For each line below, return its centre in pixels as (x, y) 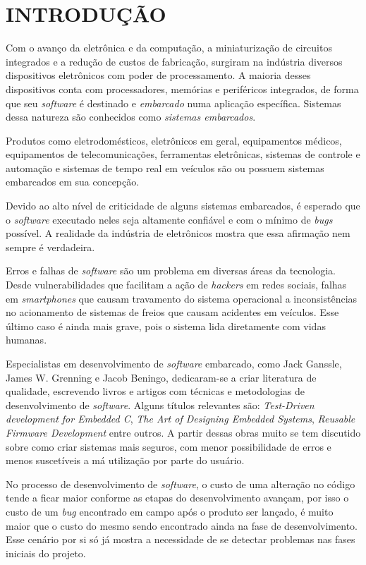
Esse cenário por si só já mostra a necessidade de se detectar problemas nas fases (181, 539)
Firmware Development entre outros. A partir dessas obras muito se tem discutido (183, 432)
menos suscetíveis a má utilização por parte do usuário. (125, 460)
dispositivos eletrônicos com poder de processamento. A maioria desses (158, 75)
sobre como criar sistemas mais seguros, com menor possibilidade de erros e (169, 446)
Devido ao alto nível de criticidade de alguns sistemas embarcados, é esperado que (183, 206)
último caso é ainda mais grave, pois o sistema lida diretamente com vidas (166, 326)
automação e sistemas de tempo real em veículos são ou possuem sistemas (165, 168)
